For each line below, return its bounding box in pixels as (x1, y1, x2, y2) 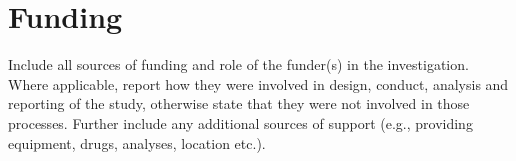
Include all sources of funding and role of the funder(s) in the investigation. (8, 54, 469, 75)
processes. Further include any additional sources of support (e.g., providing (8, 112, 473, 133)
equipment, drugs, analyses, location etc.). (8, 132, 266, 153)
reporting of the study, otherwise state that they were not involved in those (8, 93, 470, 114)
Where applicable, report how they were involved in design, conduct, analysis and (8, 73, 509, 94)
